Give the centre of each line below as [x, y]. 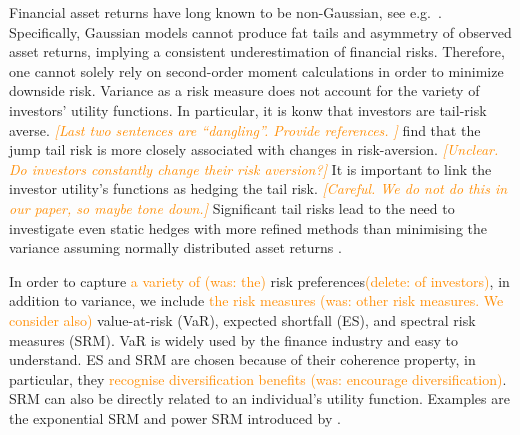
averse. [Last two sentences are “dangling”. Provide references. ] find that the [245, 129]
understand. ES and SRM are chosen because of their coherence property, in [242, 359]
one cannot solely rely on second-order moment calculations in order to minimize [256, 70]
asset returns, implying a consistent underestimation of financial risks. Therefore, [257, 51]
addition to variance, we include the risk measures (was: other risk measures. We [256, 300]
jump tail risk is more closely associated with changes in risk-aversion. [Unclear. [254, 149]
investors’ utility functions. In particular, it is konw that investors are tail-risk [248, 109]
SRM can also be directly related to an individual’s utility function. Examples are [259, 398]
